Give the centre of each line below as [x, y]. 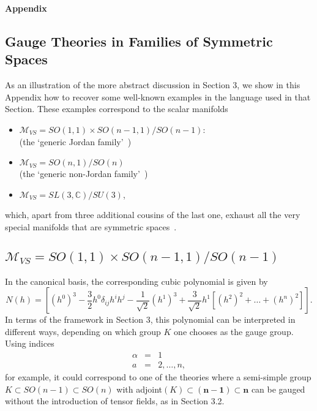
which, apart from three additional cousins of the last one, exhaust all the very [153, 215]
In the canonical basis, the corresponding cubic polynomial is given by [136, 281]
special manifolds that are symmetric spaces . [91, 226]
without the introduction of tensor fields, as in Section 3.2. [115, 401]
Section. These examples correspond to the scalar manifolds [117, 109]
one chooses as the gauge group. [234, 331]
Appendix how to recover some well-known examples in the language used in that [158, 96]
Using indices [30, 343]
